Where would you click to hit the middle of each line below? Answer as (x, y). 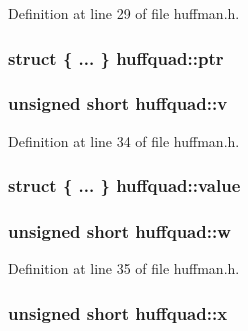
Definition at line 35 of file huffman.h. (124, 268)
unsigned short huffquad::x (118, 312)
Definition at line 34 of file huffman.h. (124, 140)
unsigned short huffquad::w (119, 231)
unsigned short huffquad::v (118, 103)
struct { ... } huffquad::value (124, 185)
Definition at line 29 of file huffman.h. (124, 13)
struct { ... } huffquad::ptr (116, 57)
